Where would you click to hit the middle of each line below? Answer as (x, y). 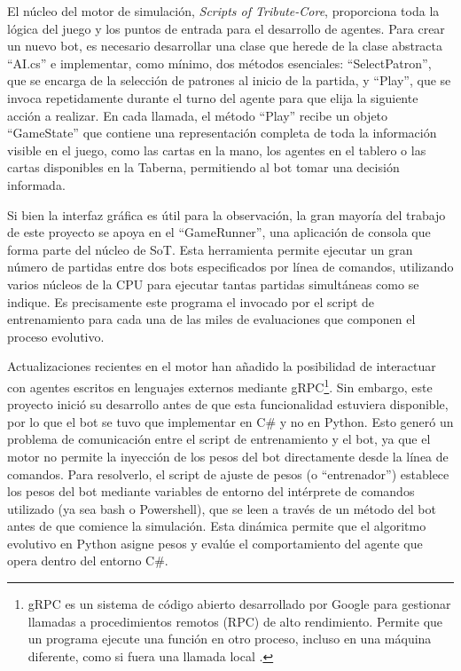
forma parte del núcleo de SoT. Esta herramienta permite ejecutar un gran (210, 249)
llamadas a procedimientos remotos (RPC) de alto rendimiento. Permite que (235, 621)
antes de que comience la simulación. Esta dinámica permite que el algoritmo (217, 526)
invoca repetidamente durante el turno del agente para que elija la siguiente (213, 97)
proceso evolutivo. (56, 336)
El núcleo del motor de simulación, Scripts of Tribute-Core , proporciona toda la (223, 11)
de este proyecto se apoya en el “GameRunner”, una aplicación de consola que (219, 232)
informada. (36, 184)
